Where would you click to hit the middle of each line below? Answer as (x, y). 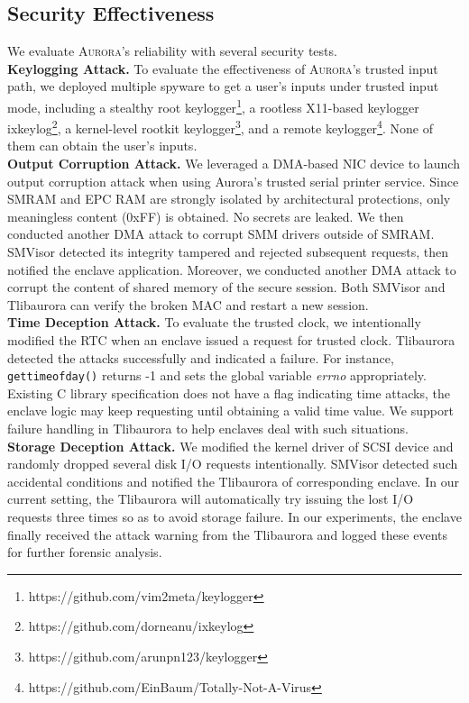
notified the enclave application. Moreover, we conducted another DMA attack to (232, 269)
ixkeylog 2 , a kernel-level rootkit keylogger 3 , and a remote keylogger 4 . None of (220, 127)
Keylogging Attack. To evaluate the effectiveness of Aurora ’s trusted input (223, 68)
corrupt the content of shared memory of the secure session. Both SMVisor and (226, 287)
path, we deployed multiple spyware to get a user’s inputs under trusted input (223, 86)
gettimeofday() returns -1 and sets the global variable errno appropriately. (217, 375)
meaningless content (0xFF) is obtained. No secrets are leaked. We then (206, 216)
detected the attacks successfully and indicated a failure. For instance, (201, 357)
